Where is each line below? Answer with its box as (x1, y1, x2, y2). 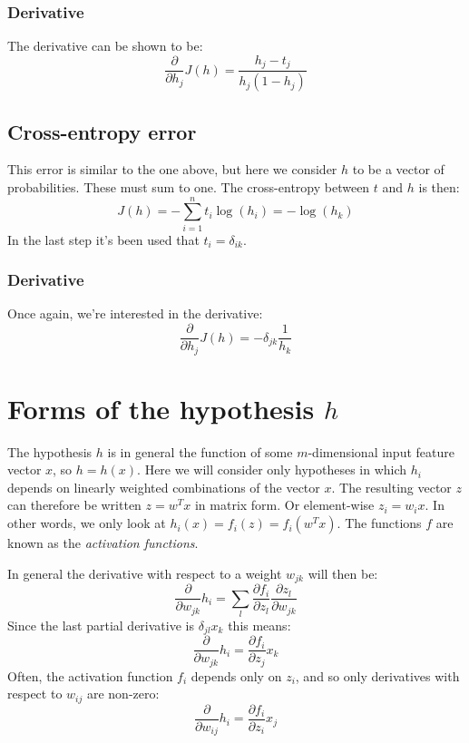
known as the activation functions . (7, 533, 199, 552)
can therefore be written (7, 495, 142, 514)
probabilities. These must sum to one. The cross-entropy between (7, 177, 370, 196)
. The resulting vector (331, 477, 452, 496)
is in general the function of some (107, 442, 293, 461)
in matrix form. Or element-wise (194, 495, 375, 514)
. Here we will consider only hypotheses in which (137, 460, 407, 479)
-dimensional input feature (308, 442, 454, 461)
